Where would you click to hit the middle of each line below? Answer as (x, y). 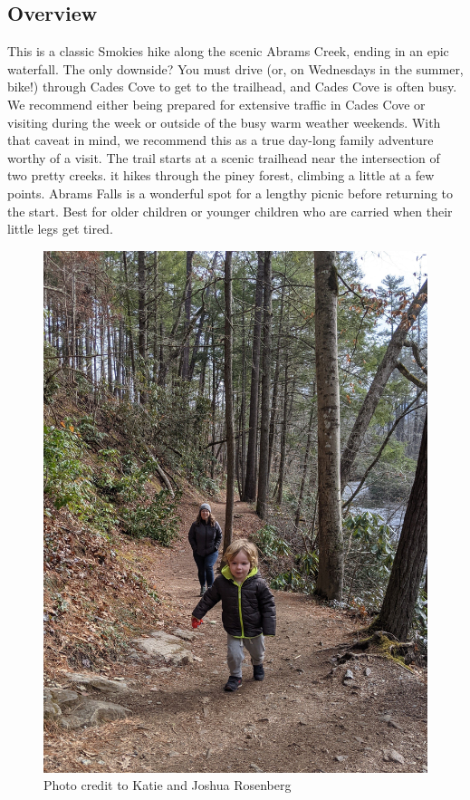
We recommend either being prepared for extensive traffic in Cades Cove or (216, 104)
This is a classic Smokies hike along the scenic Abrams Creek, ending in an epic (228, 51)
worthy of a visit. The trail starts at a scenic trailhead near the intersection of (224, 157)
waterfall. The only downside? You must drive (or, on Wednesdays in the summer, (235, 68)
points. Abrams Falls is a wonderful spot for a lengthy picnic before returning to (230, 193)
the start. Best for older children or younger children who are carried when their (230, 211)
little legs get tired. (60, 229)
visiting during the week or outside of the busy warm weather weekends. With (224, 122)
